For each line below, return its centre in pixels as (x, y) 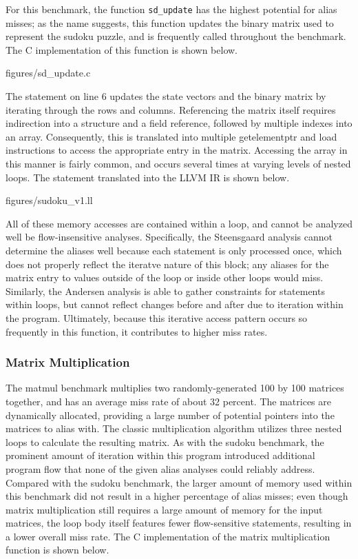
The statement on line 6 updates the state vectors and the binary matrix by (166, 96)
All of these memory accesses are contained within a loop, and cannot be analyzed (179, 223)
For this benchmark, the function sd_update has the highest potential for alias (171, 9)
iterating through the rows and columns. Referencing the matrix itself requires (171, 109)
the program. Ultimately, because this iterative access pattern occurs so (157, 317)
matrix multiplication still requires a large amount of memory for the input (164, 509)
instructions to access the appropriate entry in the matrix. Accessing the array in (177, 150)
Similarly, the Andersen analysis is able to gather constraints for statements (165, 291)
